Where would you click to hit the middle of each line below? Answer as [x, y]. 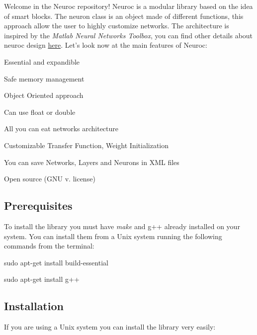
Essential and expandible [42, 61]
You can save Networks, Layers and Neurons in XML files [92, 162]
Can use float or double [40, 112]
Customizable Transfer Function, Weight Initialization [86, 145]
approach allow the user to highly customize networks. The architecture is [117, 26]
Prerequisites [38, 206]
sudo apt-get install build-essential [56, 262]
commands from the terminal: [49, 246]
